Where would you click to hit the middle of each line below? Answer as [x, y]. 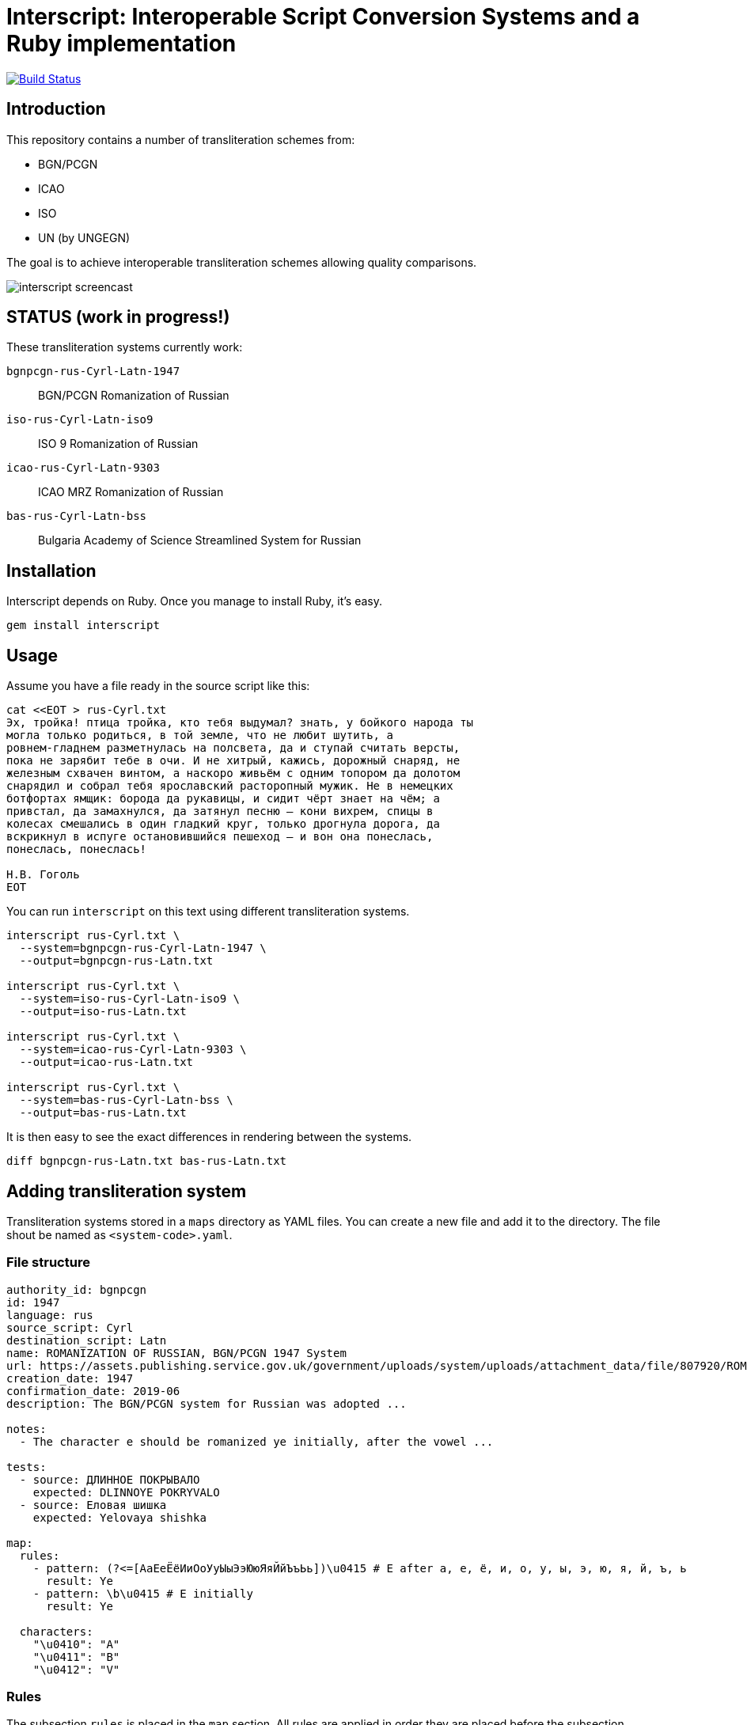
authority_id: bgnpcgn [77, 1289]
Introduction [56, 109]
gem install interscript [83, 626]
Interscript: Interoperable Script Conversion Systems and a [323, 17]
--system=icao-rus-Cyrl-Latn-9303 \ [133, 1050]
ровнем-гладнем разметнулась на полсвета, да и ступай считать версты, [233, 748]
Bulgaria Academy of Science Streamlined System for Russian [200, 540]
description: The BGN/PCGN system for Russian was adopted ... [207, 1403]
